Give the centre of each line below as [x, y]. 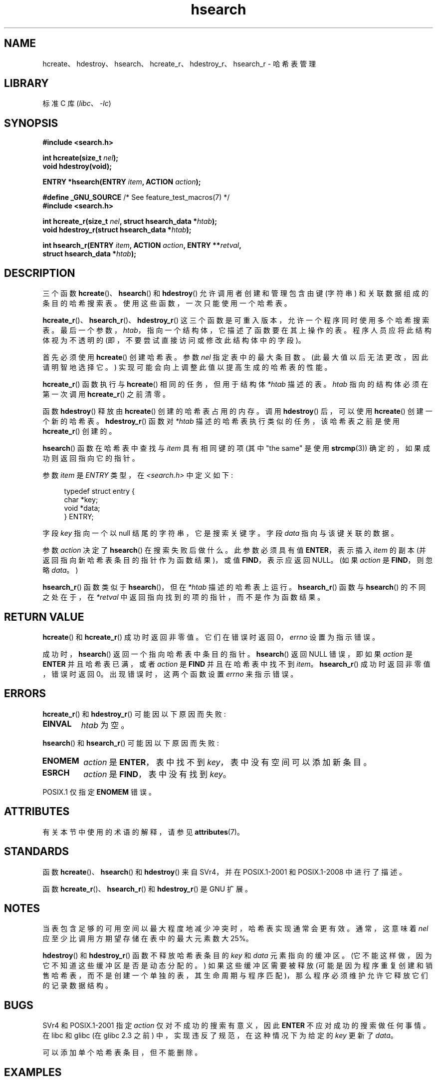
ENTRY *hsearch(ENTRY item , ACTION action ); [122, 182]
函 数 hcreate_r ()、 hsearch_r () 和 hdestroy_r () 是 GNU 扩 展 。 [147, 889]
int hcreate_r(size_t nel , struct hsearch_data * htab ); [130, 221]
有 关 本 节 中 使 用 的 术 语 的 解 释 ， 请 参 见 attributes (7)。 [143, 832]
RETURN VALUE [44, 617]
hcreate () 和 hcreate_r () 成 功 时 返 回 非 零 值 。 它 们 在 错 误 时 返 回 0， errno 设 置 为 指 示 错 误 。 [211, 637]
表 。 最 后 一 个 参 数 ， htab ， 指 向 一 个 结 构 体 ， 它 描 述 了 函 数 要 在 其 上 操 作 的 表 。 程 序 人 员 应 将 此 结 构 [237, 330]
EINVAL [57, 723]
